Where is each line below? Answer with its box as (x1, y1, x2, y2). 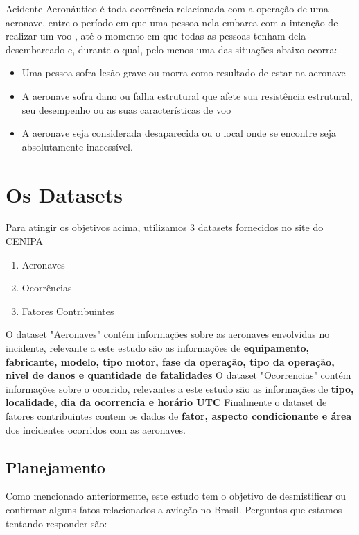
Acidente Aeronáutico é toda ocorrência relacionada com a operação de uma (6, 1, 329, 15)
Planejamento (6, 456, 105, 477)
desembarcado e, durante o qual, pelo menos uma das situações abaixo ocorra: (6, 42, 338, 56)
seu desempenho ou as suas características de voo (21, 102, 231, 117)
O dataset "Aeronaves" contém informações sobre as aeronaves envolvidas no (6, 327, 330, 341)
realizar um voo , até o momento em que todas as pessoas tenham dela (6, 28, 306, 43)
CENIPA (6, 234, 44, 248)
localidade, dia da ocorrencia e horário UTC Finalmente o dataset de (6, 395, 327, 409)
